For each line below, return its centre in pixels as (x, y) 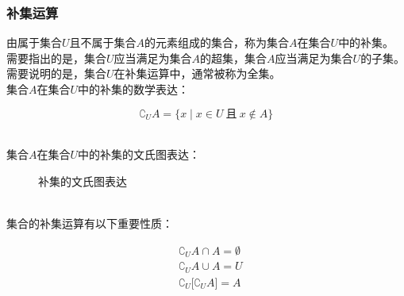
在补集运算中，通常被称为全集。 (197, 73)
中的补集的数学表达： (134, 89)
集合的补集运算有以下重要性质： (90, 223)
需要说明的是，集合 (56, 73)
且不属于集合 (103, 42)
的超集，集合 (234, 58)
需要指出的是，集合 (56, 58)
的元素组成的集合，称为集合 (217, 42)
